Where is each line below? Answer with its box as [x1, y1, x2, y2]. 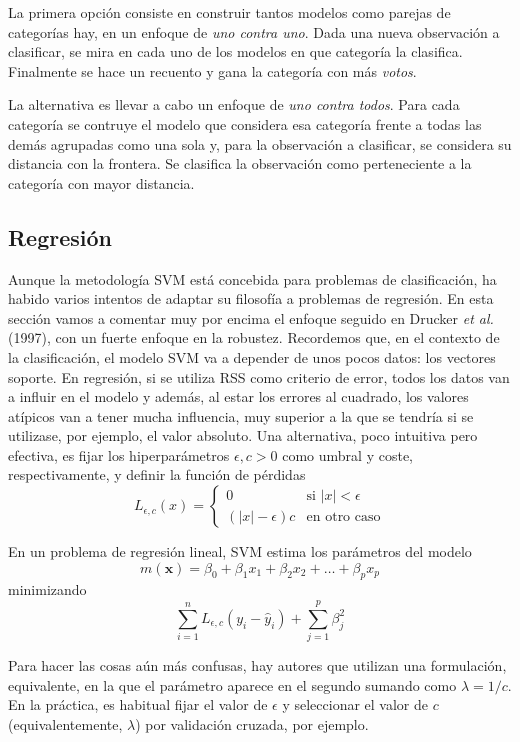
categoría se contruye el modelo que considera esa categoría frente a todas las [8, 113, 482, 134]
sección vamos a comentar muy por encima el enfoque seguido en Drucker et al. [8, 307, 494, 328]
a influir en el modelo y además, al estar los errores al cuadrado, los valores [8, 386, 469, 407]
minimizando [8, 579, 87, 600]
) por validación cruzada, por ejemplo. [135, 713, 369, 734]
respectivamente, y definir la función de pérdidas [8, 464, 306, 485]
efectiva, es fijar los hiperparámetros [8, 444, 230, 465]
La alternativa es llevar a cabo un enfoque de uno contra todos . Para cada [8, 94, 460, 115]
